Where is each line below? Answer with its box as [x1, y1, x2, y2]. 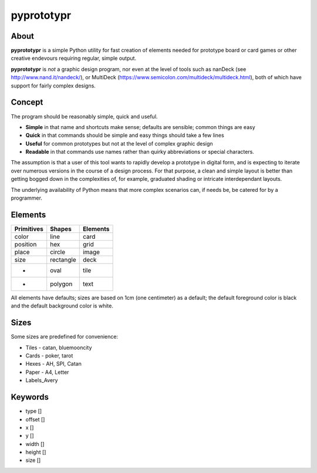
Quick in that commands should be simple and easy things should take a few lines [25, 132, 224, 139]
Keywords [11, 392, 49, 402]
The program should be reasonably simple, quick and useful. [11, 113, 158, 120]
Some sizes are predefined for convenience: [11, 333, 119, 340]
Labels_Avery [25, 377, 58, 384]
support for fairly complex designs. [11, 82, 96, 89]
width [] [25, 440, 45, 447]
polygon [50, 279, 73, 288]
